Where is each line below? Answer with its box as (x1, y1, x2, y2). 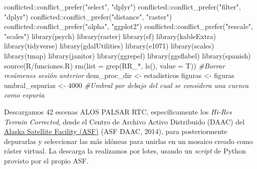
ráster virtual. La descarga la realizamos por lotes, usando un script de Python (4, 145, 246, 156)
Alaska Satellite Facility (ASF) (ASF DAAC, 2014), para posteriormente (4, 126, 227, 136)
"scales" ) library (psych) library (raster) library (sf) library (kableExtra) (4, 30, 216, 41)
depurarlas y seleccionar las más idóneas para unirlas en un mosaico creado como (4, 135, 253, 146)
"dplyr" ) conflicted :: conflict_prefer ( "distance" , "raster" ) (4, 11, 172, 21)
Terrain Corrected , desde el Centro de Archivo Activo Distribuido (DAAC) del (4, 116, 245, 126)
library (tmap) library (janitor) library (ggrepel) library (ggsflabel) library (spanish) (4, 50, 251, 60)
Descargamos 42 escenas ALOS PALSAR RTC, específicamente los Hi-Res (4, 106, 232, 116)
